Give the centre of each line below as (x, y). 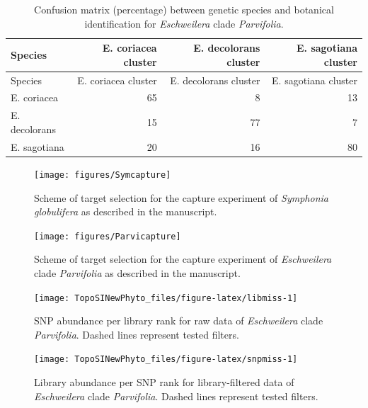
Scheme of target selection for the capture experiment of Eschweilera (183, 259)
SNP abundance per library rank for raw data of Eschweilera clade (179, 321)
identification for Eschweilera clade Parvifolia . (184, 23)
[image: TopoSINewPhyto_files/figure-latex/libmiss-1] (166, 298)
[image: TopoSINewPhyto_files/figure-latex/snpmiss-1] (166, 359)
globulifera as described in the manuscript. (126, 211)
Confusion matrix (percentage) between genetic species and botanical (184, 9)
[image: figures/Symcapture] (103, 175)
